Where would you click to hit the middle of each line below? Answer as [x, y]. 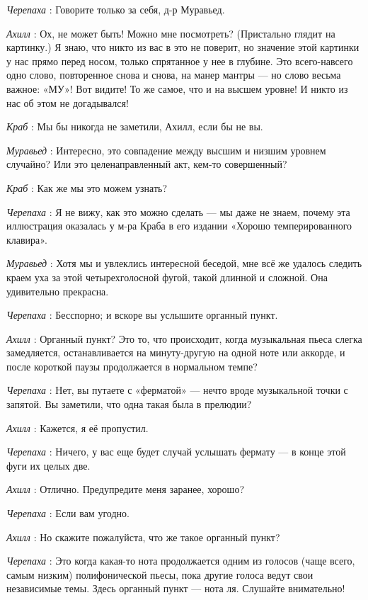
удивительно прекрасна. [58, 291]
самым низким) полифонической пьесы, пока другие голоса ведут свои [160, 574]
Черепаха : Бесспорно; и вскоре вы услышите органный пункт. [142, 315]
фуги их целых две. [48, 465]
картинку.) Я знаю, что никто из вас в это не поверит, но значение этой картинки [183, 47]
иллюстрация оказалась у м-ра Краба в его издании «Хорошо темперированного [179, 226]
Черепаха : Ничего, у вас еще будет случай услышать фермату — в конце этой [176, 452]
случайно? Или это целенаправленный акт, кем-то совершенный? [147, 164]
